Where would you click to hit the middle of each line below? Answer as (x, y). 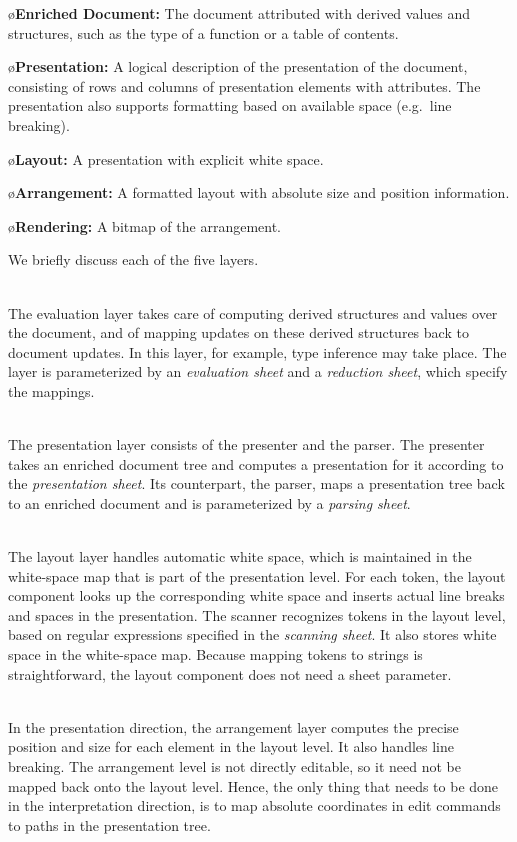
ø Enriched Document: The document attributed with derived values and (239, 13)
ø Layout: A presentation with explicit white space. (166, 158)
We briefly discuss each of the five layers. (133, 259)
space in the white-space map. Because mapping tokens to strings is (215, 654)
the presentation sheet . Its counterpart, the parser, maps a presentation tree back (256, 483)
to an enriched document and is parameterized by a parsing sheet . (209, 502)
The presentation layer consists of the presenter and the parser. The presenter (246, 444)
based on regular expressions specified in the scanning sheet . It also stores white (252, 634)
